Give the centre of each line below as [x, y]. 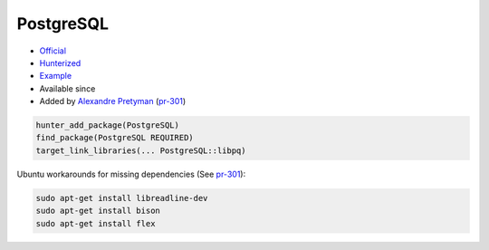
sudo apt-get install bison [98, 211]
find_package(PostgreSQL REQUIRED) [115, 138]
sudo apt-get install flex [96, 223]
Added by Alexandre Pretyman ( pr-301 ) [113, 101]
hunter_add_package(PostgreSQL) [108, 125]
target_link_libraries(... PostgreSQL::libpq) [141, 150]
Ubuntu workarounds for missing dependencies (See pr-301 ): [131, 174]
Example [56, 76]
